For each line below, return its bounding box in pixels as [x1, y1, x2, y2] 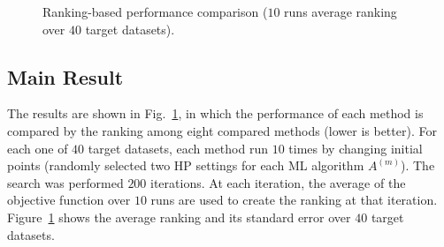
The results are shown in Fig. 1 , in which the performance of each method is [7, 104, 424, 123]
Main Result [7, 63, 124, 90]
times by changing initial [288, 138, 423, 157]
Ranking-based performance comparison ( [42, 3, 268, 20]
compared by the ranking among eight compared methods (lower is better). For [7, 121, 437, 139]
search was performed [7, 173, 124, 191]
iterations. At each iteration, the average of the [150, 173, 406, 191]
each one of [7, 138, 68, 157]
